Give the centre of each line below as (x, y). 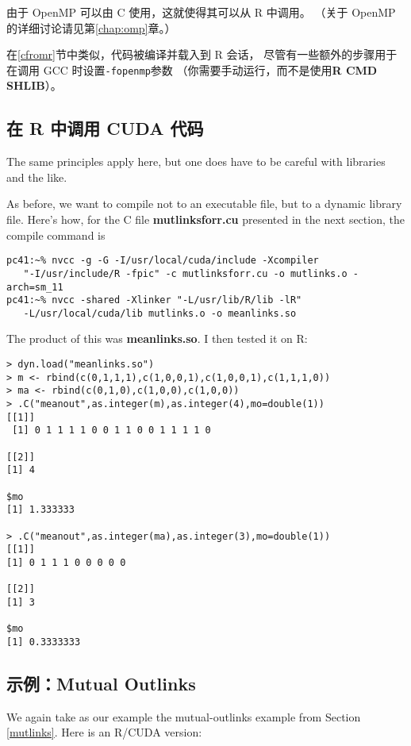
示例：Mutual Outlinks (101, 683)
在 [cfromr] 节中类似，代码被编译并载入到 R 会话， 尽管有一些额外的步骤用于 (202, 54)
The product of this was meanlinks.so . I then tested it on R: (157, 338)
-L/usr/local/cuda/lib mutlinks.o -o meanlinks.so (160, 313)
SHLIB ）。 (34, 85)
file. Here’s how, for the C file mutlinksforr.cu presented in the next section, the (205, 219)
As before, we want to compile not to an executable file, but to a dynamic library (204, 204)
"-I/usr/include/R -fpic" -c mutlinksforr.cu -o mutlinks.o (185, 273)
